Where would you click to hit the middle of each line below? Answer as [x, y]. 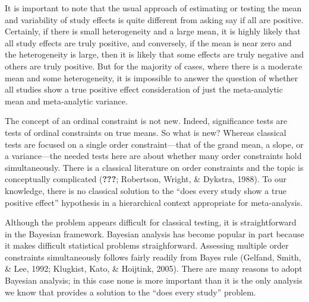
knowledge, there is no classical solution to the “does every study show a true [146, 190]
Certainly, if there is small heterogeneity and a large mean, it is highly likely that [153, 31]
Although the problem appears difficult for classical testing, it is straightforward [151, 222]
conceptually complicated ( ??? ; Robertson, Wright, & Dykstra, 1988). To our [146, 179]
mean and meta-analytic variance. [66, 101]
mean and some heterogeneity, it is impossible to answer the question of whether [152, 77]
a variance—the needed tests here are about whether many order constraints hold [153, 156]
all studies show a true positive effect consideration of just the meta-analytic [144, 89]
